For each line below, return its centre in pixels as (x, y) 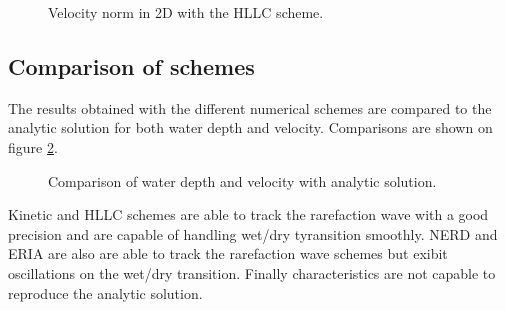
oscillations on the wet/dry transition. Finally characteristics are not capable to (252, 272)
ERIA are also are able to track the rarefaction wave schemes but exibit (228, 253)
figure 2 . (33, 146)
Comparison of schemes (131, 65)
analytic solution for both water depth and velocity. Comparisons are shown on (250, 127)
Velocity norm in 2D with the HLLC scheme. (186, 12)
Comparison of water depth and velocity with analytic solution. (242, 180)
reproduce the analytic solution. (105, 292)
